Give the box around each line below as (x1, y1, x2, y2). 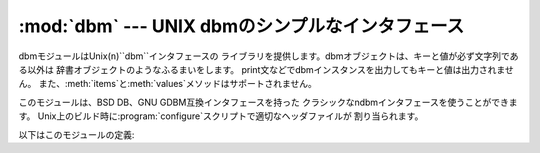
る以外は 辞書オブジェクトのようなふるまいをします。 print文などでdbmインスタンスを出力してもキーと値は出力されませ (18, 63, 514, 75)
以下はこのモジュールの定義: (18, 128, 135, 140)
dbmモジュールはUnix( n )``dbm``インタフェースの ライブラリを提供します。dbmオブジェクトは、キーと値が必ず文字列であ (18, 50, 519, 62)
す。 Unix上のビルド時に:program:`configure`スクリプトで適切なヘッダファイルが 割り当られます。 (18, 110, 424, 122)
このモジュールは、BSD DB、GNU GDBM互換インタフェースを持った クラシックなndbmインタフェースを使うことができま (18, 96, 519, 108)
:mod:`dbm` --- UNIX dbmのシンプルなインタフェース (18, 15, 465, 37)
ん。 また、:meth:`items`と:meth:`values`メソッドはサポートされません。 (18, 78, 317, 90)
